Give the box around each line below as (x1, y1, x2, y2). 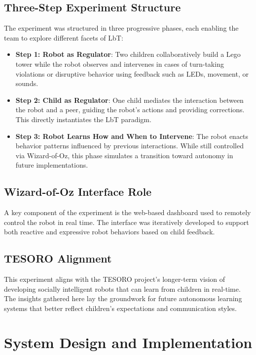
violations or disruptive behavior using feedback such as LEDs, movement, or (15, 68, 249, 79)
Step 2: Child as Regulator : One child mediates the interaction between (15, 94, 244, 105)
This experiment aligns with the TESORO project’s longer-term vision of (4, 274, 225, 284)
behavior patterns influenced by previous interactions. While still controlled (15, 140, 244, 151)
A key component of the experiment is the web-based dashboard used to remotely (4, 207, 251, 218)
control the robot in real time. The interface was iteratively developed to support (4, 217, 249, 227)
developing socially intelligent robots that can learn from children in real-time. (4, 283, 241, 294)
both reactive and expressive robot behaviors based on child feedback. (4, 226, 215, 237)
